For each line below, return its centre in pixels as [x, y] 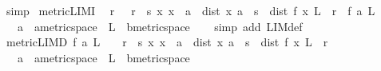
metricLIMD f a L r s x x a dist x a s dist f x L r [167, 42]
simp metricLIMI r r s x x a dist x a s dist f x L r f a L [190, 10]
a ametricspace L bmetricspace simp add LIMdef [160, 26]
